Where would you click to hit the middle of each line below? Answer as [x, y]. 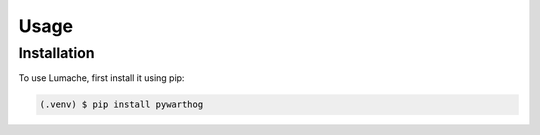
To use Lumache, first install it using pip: [101, 78]
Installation [56, 53]
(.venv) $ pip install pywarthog [121, 104]
